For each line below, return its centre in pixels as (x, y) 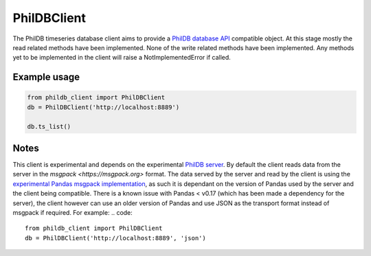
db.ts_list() (49, 126)
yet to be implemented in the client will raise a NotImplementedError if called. (122, 58)
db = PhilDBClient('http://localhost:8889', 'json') (115, 238)
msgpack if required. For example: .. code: (73, 212)
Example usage (46, 77)
